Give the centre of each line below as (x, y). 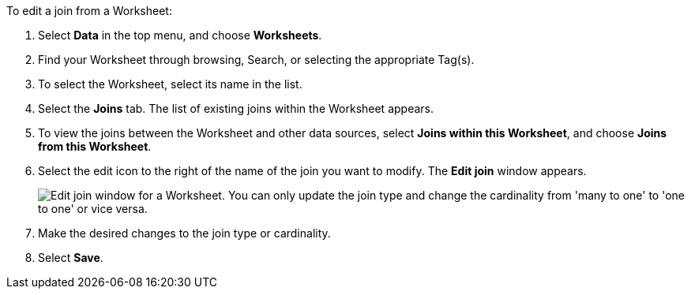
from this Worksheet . (95, 146)
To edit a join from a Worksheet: (89, 11)
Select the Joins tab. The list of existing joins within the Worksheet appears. (236, 108)
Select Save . (71, 258)
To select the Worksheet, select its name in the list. (170, 84)
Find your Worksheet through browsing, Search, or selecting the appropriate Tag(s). (256, 60)
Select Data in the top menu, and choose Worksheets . (180, 35)
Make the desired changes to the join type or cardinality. (184, 233)
